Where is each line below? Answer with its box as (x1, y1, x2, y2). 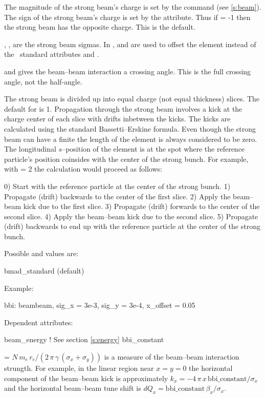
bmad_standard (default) (4, 265, 84, 276)
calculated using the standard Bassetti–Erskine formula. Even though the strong (4, 123, 256, 134)
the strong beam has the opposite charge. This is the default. (4, 22, 195, 32)
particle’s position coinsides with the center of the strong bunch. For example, (4, 153, 249, 164)
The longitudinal (4, 143, 56, 154)
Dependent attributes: (4, 317, 73, 327)
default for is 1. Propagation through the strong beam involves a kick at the (4, 103, 242, 114)
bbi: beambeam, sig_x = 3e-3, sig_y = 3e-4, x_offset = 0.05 (4, 300, 195, 310)
